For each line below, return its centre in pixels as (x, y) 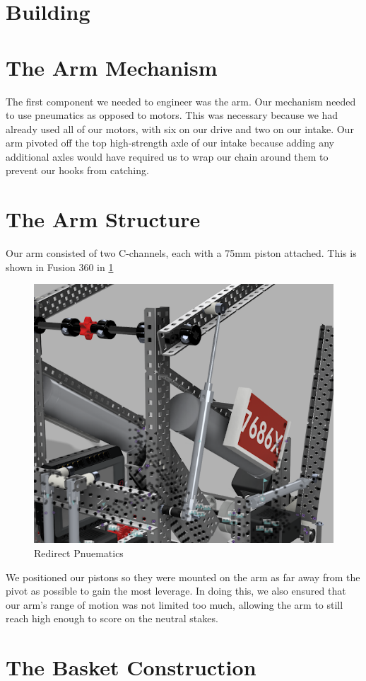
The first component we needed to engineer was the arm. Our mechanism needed (181, 101)
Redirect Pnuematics (79, 553)
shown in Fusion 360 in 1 (60, 267)
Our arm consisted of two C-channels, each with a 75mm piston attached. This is (181, 253)
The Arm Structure (103, 219)
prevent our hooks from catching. (77, 170)
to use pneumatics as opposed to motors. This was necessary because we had (172, 115)
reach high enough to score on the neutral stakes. (112, 618)
